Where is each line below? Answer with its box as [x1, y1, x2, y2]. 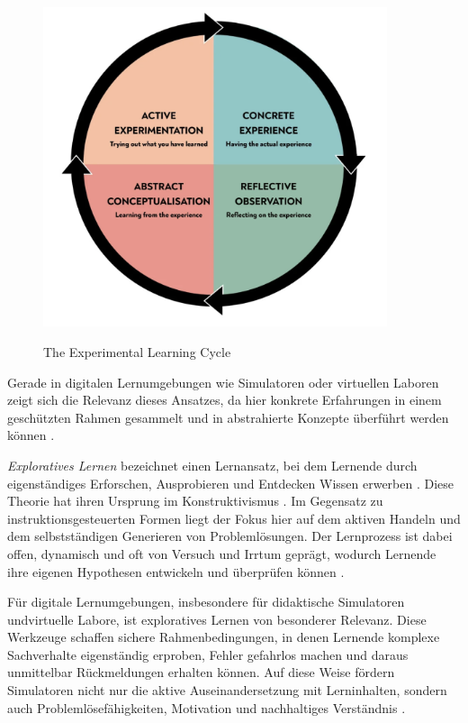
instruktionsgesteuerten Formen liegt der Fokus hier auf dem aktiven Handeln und [7, 508, 461, 527]
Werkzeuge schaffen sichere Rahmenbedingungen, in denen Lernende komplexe [7, 627, 440, 646]
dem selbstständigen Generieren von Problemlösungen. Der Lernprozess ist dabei [7, 526, 453, 545]
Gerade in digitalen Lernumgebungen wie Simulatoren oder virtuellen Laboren [7, 372, 439, 391]
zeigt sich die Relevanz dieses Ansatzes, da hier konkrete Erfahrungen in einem [7, 390, 442, 409]
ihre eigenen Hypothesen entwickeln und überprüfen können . [7, 562, 345, 581]
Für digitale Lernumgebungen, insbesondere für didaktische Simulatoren [7, 592, 405, 611]
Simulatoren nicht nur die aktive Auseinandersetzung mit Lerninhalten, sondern [7, 681, 447, 700]
